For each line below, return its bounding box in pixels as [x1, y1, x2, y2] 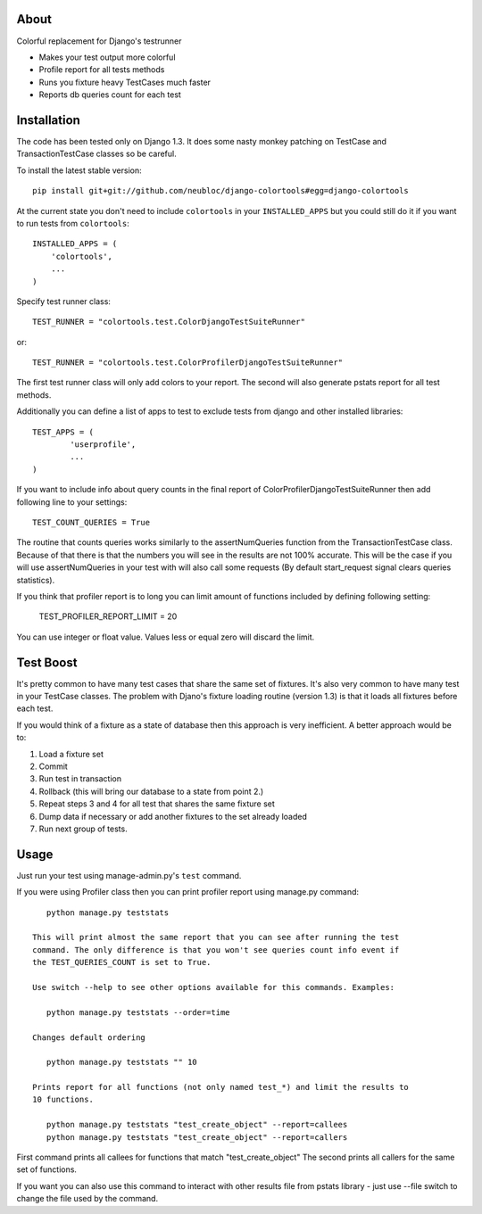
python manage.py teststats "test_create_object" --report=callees [46, 1119, 348, 1130]
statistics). [16, 574, 55, 585]
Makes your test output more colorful [38, 52, 176, 62]
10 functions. [32, 1094, 94, 1105]
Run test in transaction [38, 773, 122, 784]
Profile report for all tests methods [38, 64, 165, 75]
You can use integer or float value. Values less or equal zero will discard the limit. [16, 632, 315, 642]
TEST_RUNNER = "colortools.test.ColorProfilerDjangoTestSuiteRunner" [32, 358, 344, 368]
